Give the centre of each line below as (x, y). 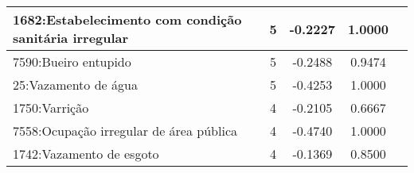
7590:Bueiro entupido (72, 62)
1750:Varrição (51, 108)
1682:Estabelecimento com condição (127, 19)
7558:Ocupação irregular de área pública (125, 131)
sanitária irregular (71, 38)
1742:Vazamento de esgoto (86, 154)
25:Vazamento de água (75, 85)
